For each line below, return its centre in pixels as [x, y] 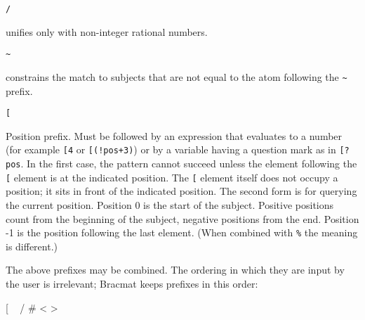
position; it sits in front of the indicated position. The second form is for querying [181, 191]
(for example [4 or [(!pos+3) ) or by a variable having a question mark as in [171, 149]
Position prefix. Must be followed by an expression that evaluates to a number [174, 135]
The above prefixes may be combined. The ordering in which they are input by [175, 270]
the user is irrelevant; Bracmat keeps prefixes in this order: [132, 283]
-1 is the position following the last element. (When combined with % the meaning [182, 232]
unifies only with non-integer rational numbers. [107, 31]
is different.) [32, 246]
